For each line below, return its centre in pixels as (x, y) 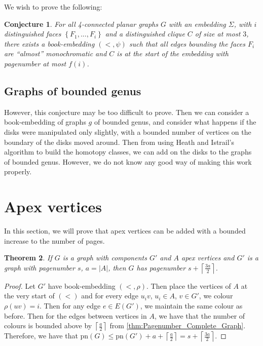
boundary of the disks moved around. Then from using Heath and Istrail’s (119, 142)
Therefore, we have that (41, 336)
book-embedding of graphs (45, 122)
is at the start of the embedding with (173, 53)
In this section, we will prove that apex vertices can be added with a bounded (125, 231)
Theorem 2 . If (28, 258)
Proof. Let (20, 285)
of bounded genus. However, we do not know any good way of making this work (128, 161)
